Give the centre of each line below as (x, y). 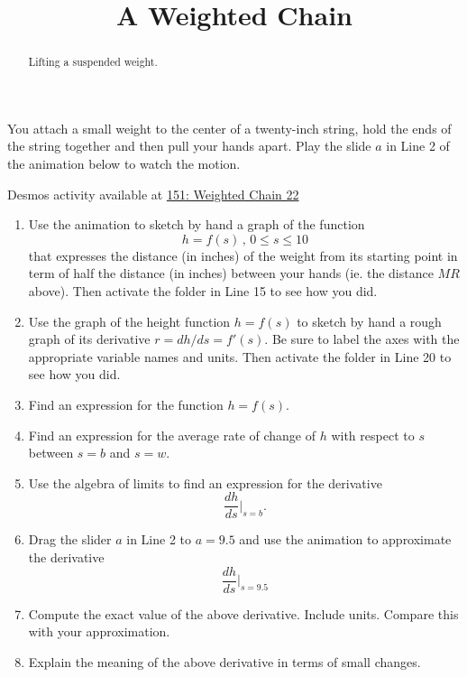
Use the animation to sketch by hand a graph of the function (197, 224)
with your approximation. (99, 631)
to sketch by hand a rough (369, 321)
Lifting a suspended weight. (93, 62)
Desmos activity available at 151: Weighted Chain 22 (153, 194)
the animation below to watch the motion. (124, 164)
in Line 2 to (159, 539)
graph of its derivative (89, 339)
